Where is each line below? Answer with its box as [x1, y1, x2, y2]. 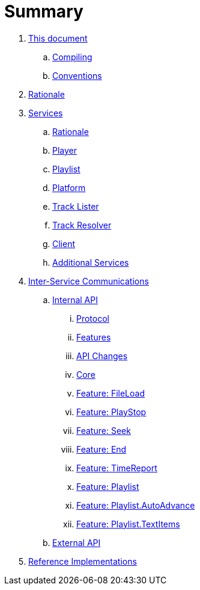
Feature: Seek [76, 425, 131, 436]
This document [28, 33, 88, 43]
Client [52, 238, 76, 249]
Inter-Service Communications [28, 275, 149, 286]
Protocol [76, 313, 109, 324]
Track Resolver [52, 219, 112, 230]
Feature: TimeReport [76, 462, 157, 473]
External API [52, 537, 101, 548]
